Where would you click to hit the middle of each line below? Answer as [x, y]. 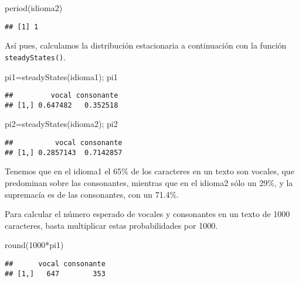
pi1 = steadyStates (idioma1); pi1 [61, 76]
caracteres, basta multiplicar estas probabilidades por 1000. [111, 225]
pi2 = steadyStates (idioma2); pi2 [61, 124]
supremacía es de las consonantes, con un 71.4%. [92, 194]
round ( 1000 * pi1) [34, 245]
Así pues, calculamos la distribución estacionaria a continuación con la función [146, 45]
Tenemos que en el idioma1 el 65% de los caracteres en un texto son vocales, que [149, 171]
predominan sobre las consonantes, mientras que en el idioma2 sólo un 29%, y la [149, 182]
